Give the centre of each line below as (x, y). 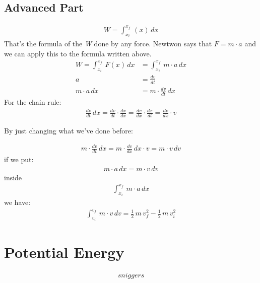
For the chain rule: (33, 102)
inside (13, 177)
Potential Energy (64, 252)
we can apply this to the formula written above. (78, 53)
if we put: (19, 159)
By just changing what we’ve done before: (69, 131)
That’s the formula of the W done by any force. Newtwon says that (108, 44)
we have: (17, 202)
